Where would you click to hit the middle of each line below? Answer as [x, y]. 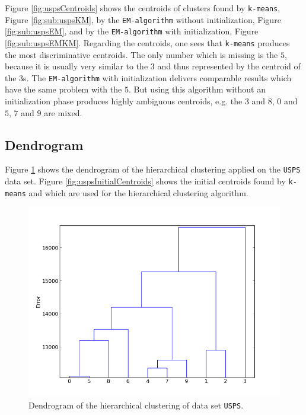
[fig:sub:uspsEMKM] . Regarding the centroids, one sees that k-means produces [147, 42]
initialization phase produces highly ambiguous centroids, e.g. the [124, 101]
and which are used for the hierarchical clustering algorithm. [138, 192]
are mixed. [63, 112]
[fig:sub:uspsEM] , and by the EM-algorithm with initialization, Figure [132, 31]
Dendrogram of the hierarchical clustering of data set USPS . [136, 405]
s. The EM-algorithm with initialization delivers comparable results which [157, 77]
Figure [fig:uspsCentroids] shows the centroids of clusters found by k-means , [143, 8]
